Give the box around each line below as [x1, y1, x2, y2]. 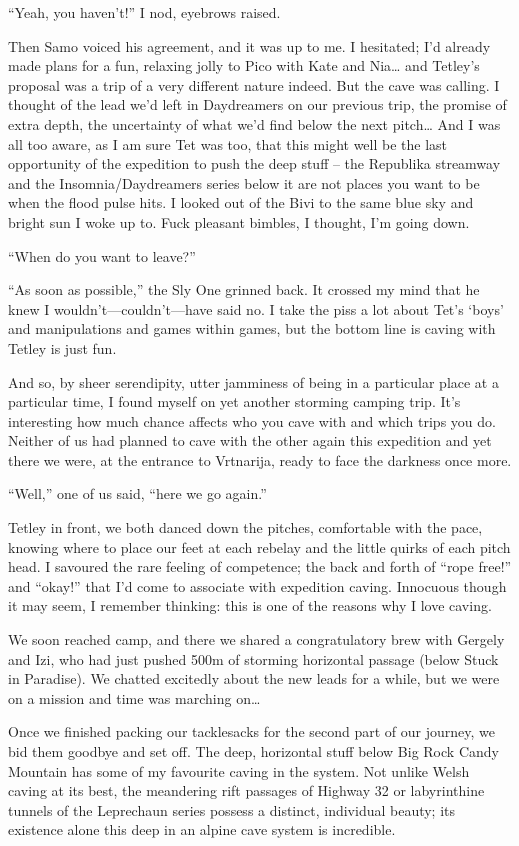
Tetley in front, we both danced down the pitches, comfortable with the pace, [8, 517, 483, 538]
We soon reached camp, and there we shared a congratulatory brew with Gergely [8, 629, 505, 650]
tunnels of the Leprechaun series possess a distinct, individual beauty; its [8, 799, 456, 820]
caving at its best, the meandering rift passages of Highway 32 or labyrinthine [8, 780, 485, 801]
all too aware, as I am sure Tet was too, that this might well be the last [8, 133, 448, 154]
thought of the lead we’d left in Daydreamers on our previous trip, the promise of [8, 94, 507, 115]
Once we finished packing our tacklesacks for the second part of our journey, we [8, 721, 495, 742]
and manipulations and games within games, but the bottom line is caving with [8, 318, 496, 339]
